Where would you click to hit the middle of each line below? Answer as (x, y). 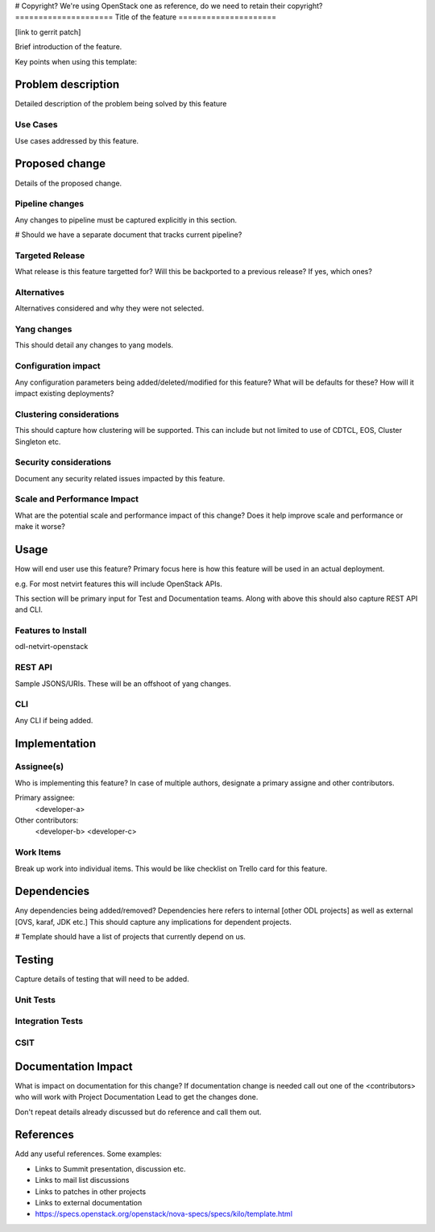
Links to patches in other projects (91, 1191)
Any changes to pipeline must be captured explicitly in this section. (126, 220)
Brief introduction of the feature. (68, 47)
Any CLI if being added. (54, 720)
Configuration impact (58, 366)
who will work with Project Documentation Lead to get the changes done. (137, 1097)
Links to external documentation (89, 1203)
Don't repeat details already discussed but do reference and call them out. (138, 1112)
